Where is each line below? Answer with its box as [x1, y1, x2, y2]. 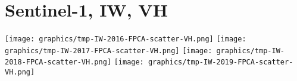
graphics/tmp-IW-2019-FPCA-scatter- [148, 58, 293, 67]
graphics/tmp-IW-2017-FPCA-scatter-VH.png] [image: [5, 46, 212, 55]
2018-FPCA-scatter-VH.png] [5, 58, 111, 67]
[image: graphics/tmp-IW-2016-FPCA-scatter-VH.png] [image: [5, 35, 246, 44]
